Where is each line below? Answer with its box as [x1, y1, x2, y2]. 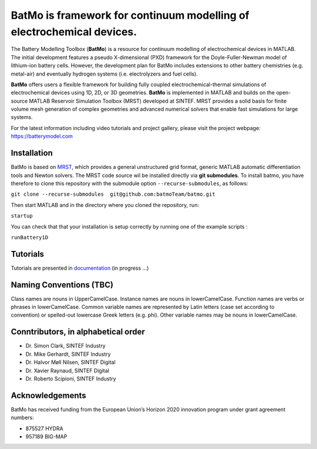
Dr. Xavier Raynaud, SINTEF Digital [25, 367, 110, 374]
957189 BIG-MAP [25, 433, 68, 440]
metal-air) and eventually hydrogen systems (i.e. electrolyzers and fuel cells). [11, 70, 198, 77]
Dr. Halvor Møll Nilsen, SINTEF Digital [25, 359, 116, 366]
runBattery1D [11, 234, 49, 240]
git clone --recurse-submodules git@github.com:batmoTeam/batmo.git [11, 191, 215, 198]
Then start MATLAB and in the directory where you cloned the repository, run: [11, 201, 200, 208]
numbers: [11, 414, 35, 421]
